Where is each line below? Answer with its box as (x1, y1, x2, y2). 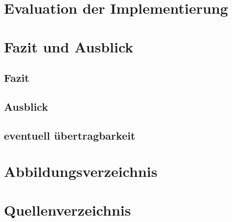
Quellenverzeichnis (4, 199, 131, 220)
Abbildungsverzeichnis (4, 161, 158, 181)
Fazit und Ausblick (4, 36, 134, 56)
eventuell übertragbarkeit (4, 127, 136, 143)
